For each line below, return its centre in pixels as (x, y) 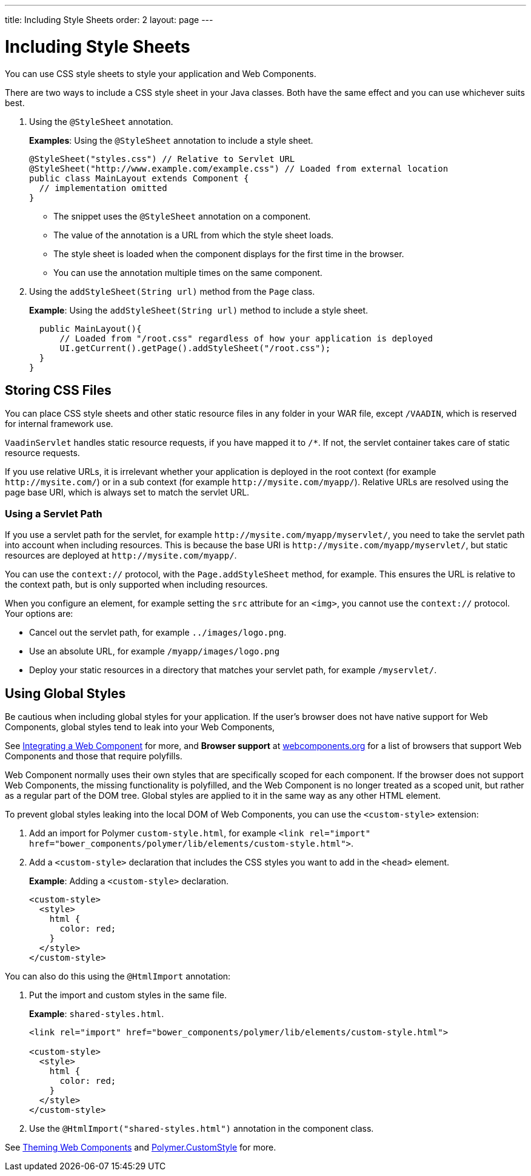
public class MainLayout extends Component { (139, 178)
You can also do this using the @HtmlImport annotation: (118, 976)
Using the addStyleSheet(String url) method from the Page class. (172, 291)
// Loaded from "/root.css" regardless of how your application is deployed (246, 338)
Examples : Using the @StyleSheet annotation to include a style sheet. (171, 140)
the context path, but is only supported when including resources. (136, 585)
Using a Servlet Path (54, 513)
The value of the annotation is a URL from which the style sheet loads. (194, 235)
